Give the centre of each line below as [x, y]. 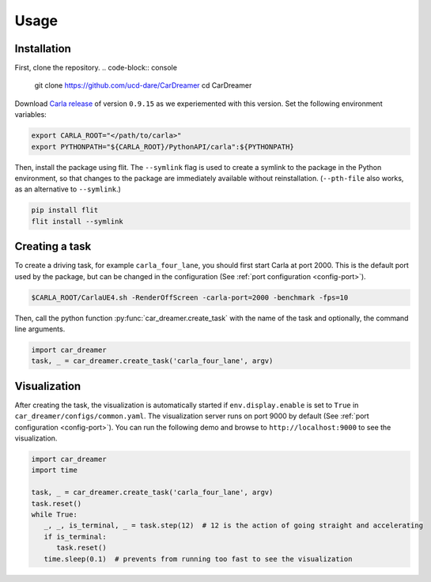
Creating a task [53, 246]
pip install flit [65, 210]
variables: [30, 115]
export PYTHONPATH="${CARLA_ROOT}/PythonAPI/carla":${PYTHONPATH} [163, 147]
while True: [55, 514]
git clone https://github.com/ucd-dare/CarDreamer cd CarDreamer [143, 85]
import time [55, 470]
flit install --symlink [78, 221]
